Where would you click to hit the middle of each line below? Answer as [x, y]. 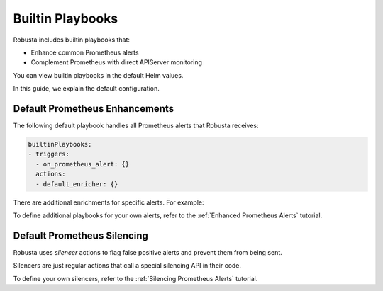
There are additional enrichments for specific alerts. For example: [109, 202]
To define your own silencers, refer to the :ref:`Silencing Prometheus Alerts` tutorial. [135, 278]
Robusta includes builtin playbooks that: [72, 40]
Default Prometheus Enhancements [93, 109]
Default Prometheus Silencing [81, 235]
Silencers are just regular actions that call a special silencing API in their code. [127, 266]
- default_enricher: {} [77, 184]
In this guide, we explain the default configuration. [86, 89]
